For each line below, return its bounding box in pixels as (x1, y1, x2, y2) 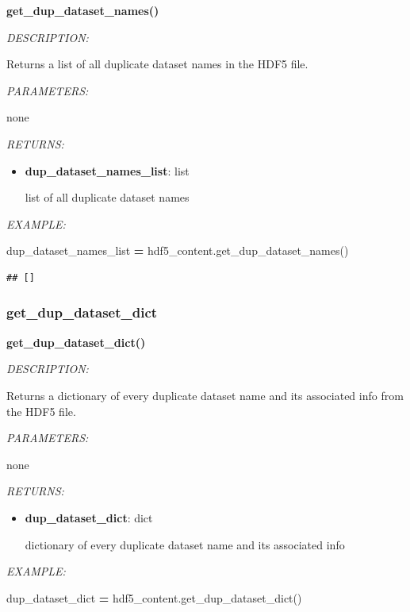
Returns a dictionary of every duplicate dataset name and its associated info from (6, 387, 404, 403)
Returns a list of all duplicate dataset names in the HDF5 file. (6, 56, 308, 72)
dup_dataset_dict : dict (25, 509, 153, 525)
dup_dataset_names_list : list (25, 162, 190, 179)
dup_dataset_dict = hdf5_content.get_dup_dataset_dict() (6, 589, 302, 606)
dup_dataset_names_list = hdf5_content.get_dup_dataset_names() (6, 242, 349, 259)
